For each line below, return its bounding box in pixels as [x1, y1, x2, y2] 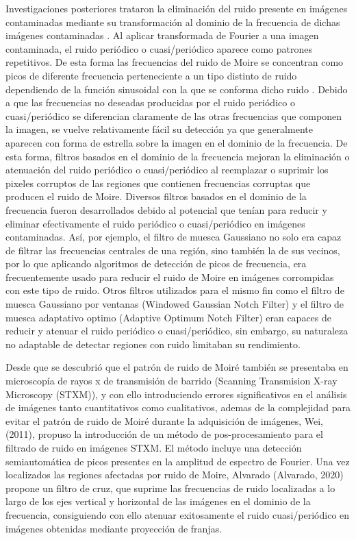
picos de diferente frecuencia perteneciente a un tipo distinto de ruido [5, 68, 297, 82]
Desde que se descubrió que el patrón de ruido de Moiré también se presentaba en [5, 360, 348, 374]
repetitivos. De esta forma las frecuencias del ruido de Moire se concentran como [5, 55, 344, 69]
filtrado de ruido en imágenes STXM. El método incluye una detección [5, 441, 302, 454]
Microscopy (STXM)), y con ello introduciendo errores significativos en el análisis [5, 386, 347, 401]
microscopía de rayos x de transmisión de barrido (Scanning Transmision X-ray [5, 373, 338, 388]
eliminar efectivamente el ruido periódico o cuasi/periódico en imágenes [5, 216, 305, 230]
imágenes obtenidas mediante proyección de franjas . [5, 521, 222, 535]
